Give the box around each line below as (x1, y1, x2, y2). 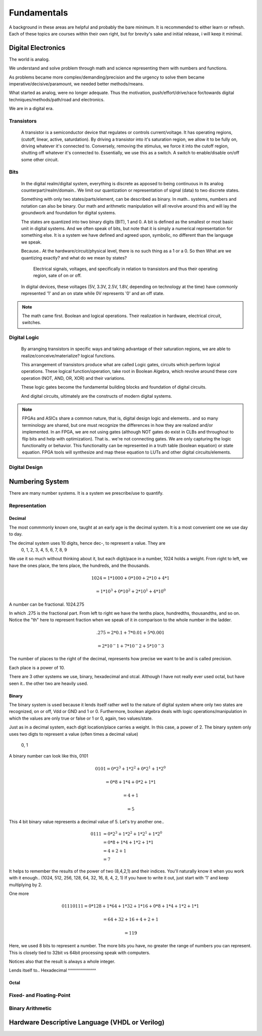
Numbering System (9, 477, 69, 486)
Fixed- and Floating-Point (9, 992, 71, 999)
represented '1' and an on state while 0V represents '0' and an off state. (21, 291, 164, 296)
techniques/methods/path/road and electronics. (9, 97, 105, 102)
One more (9, 890, 29, 896)
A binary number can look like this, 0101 (9, 753, 88, 759)
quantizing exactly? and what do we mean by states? (21, 255, 127, 260)
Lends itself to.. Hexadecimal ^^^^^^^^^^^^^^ (9, 968, 97, 973)
